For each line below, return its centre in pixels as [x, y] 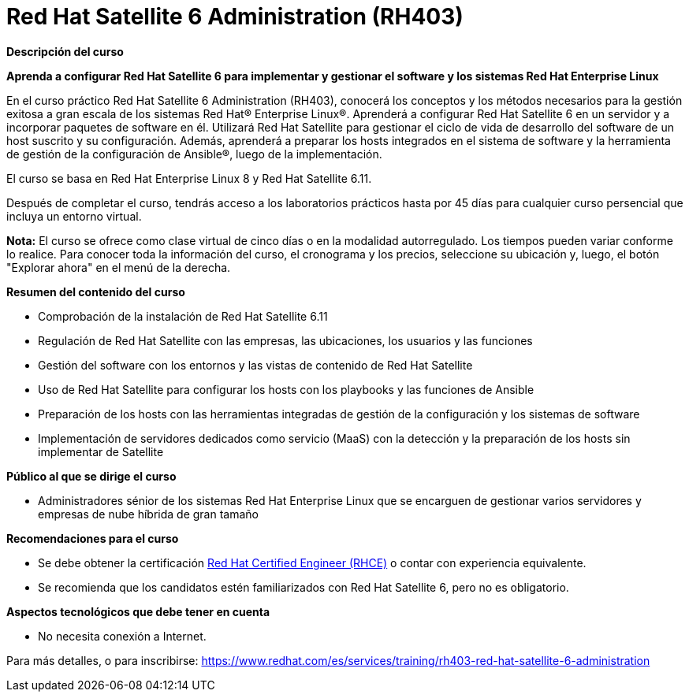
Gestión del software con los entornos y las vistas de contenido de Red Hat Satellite [255, 365]
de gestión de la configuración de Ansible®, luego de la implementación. [194, 154]
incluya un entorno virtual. [74, 216]
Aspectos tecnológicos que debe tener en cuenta [138, 611]
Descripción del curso [65, 51]
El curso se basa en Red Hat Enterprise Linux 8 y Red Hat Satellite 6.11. [189, 178]
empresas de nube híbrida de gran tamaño [148, 514]
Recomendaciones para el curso [93, 538]
